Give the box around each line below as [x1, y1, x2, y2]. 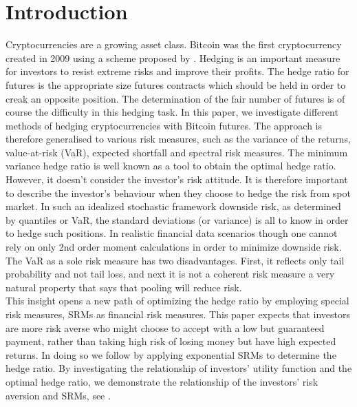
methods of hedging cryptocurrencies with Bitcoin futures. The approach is [6, 118, 322, 132]
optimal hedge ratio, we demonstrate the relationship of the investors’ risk [6, 374, 318, 388]
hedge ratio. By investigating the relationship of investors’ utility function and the [6, 361, 352, 375]
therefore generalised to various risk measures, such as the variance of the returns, [6, 132, 351, 146]
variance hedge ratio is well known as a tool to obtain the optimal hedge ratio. [6, 158, 336, 173]
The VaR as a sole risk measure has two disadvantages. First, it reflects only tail [6, 253, 345, 267]
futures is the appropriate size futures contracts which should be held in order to [6, 77, 346, 92]
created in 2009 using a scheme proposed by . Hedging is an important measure [6, 50, 340, 65]
